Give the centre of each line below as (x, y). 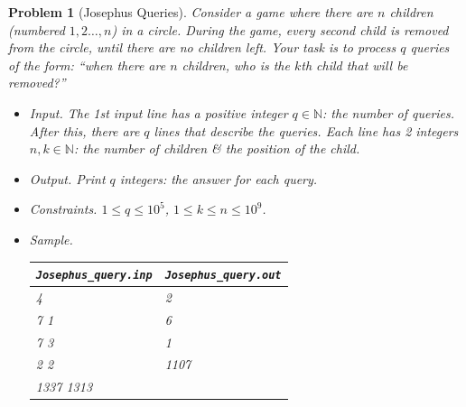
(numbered (37, 29)
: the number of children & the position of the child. (217, 148)
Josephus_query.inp (94, 276)
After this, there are (84, 130)
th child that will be (354, 65)
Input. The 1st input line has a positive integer (158, 112)
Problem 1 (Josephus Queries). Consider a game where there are (191, 12)
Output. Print (67, 178)
